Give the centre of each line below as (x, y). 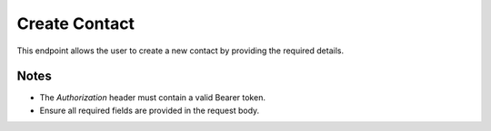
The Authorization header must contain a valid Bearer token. (152, 98)
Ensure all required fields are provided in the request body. (150, 110)
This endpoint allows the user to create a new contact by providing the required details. (180, 51)
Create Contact (76, 23)
